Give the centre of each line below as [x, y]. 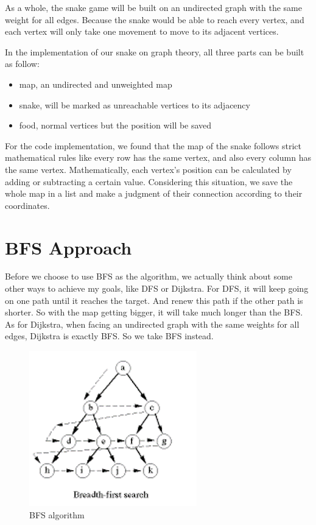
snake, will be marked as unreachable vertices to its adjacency [135, 104]
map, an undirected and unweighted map [96, 84]
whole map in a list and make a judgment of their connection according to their [154, 193]
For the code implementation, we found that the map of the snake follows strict [153, 145]
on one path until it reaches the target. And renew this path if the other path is [154, 300]
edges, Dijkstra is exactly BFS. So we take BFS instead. [109, 336]
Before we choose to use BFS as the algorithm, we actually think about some [149, 276]
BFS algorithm [57, 514]
